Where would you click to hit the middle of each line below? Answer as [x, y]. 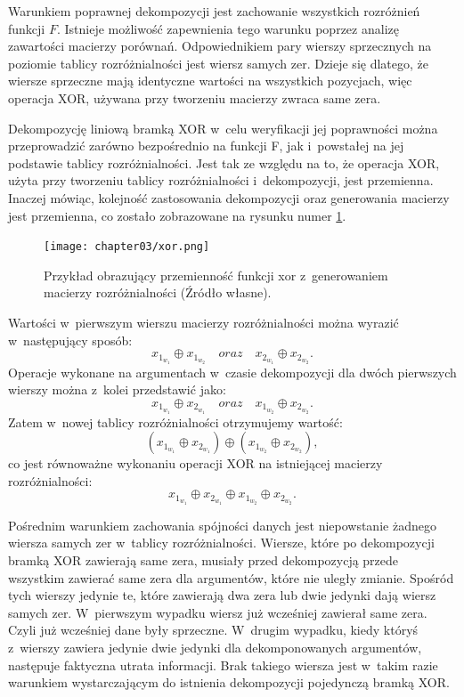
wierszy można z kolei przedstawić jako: [117, 389]
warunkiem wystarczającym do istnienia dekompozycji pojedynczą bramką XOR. [229, 682]
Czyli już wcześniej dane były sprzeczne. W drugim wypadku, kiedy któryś [213, 630]
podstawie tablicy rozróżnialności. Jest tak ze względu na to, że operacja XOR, [224, 162]
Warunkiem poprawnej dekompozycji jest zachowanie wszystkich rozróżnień [214, 11]
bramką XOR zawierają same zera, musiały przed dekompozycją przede [204, 560]
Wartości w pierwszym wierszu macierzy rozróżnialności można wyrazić [204, 322]
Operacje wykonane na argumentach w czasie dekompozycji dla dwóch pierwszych [232, 372]
